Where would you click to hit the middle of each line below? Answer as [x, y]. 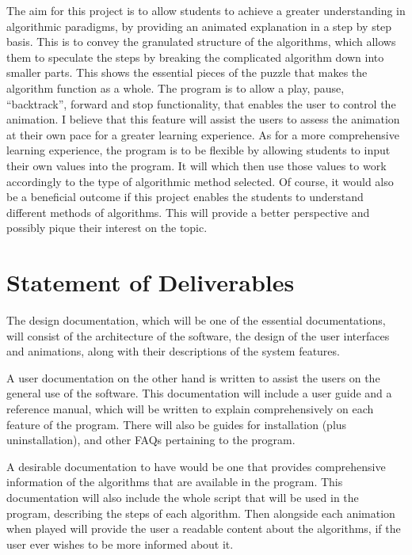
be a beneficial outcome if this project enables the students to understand [185, 197]
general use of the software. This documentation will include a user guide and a [199, 393]
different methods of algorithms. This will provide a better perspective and [188, 212]
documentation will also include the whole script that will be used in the [183, 497]
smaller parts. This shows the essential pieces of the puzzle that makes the [187, 72]
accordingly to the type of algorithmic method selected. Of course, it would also [200, 181]
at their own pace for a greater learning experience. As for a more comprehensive [203, 134]
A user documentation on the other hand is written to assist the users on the [193, 377]
